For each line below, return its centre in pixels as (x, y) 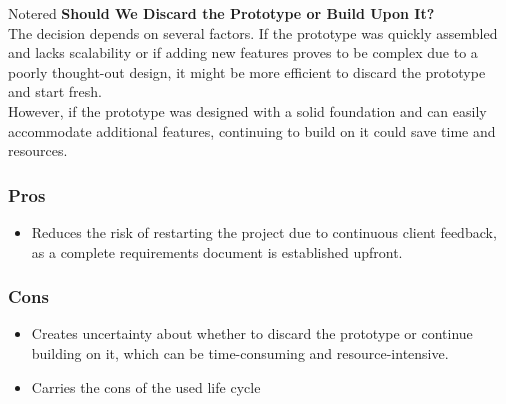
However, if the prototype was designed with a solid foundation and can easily (247, 110)
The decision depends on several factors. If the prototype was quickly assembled (253, 32)
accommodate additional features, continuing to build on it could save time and (252, 130)
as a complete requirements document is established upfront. (217, 251)
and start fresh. (55, 91)
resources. (38, 150)
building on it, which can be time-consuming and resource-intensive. (240, 352)
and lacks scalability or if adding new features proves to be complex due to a (243, 52)
